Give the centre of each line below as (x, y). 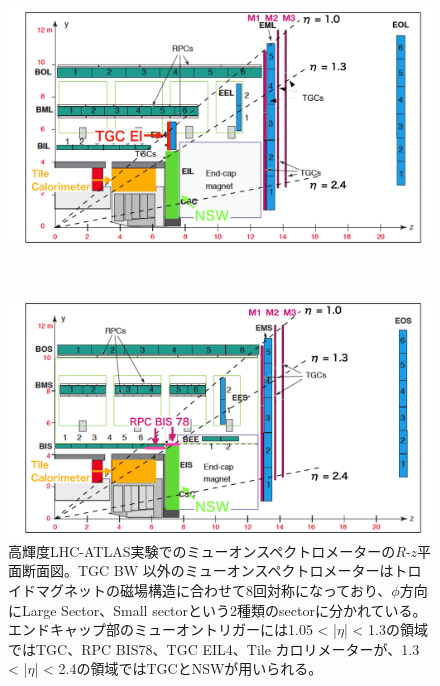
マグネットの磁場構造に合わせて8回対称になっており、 (213, 589)
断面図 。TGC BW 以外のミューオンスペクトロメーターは (207, 570)
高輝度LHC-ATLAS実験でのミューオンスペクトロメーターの (202, 550)
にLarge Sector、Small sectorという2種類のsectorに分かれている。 (217, 609)
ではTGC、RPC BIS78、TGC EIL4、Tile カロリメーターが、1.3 (214, 648)
